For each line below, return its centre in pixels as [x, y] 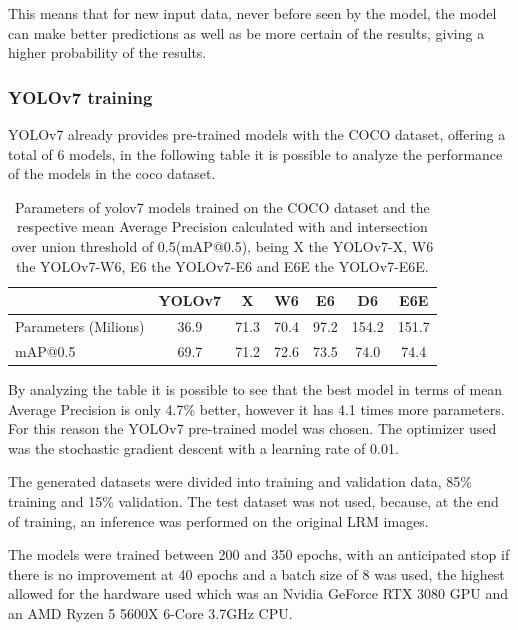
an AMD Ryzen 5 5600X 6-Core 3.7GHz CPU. [150, 612]
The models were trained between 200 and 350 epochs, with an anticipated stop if [259, 554]
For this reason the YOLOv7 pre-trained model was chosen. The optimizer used [252, 428]
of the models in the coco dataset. [112, 173]
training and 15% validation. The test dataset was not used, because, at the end [253, 500]
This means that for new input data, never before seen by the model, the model [252, 13]
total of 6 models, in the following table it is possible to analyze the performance [255, 153]
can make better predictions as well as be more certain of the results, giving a [246, 32]
